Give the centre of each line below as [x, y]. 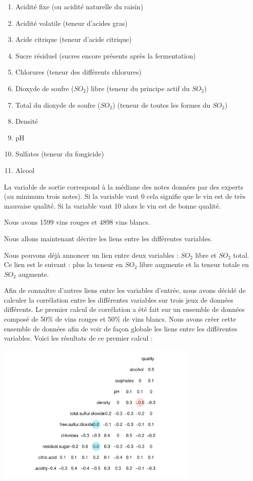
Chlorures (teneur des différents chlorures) [78, 72]
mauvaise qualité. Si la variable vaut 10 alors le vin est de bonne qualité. [112, 205]
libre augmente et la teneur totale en [194, 264]
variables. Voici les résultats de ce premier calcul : [78, 338]
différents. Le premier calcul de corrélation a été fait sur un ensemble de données [124, 309]
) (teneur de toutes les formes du [161, 105]
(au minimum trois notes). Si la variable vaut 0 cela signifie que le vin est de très [125, 196]
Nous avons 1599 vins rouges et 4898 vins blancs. [77, 222]
